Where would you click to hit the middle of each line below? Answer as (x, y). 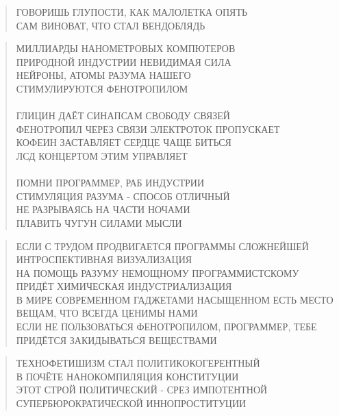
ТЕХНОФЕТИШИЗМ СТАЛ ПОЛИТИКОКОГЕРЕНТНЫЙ (138, 363)
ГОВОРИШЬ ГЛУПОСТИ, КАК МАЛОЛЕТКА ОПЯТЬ (131, 12)
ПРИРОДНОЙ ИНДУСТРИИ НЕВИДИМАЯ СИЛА (124, 61)
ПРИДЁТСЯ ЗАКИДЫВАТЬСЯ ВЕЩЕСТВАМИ (116, 340)
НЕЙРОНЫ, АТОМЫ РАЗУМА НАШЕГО (103, 75)
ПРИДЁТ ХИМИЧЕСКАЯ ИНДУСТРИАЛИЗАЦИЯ (124, 286)
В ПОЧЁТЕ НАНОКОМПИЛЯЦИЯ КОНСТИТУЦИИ (127, 376)
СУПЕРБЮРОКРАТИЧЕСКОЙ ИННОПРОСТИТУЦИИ (131, 403)
